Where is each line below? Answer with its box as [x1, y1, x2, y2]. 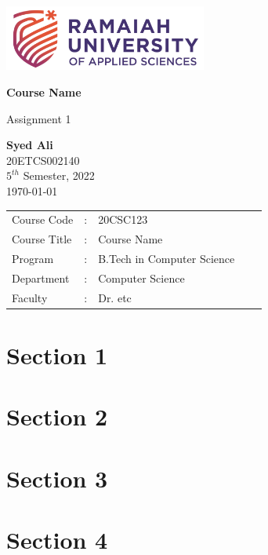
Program [12, 250, 54, 267]
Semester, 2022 [23, 167, 95, 184]
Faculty [12, 289, 48, 305]
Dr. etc [98, 289, 132, 305]
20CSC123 [98, 211, 148, 228]
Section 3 [6, 462, 108, 494]
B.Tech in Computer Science [98, 250, 235, 267]
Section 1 [6, 339, 108, 371]
